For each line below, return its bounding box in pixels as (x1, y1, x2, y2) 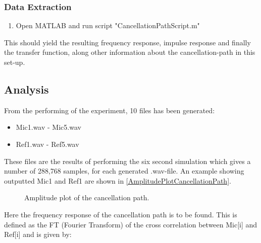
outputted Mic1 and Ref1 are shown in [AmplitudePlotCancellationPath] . (4, 175, 231, 186)
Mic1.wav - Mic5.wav (16, 122, 81, 132)
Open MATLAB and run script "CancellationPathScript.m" (16, 20, 200, 31)
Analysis (4, 81, 49, 97)
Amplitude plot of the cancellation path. (24, 192, 149, 203)
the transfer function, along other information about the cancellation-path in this (4, 47, 255, 57)
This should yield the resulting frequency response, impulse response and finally (4, 37, 251, 47)
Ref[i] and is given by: (4, 229, 72, 239)
